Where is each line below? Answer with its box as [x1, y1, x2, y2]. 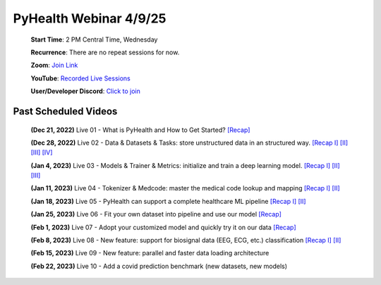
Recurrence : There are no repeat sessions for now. [30, 48, 180, 56]
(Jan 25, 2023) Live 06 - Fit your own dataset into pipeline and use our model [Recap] [30, 210, 282, 219]
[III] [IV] [30, 148, 53, 157]
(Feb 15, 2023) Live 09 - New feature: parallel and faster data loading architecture [30, 249, 270, 257]
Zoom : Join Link [30, 61, 78, 70]
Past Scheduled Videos [13, 105, 118, 117]
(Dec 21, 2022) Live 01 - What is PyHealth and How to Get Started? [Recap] [30, 126, 250, 134]
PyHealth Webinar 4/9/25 [13, 11, 167, 26]
